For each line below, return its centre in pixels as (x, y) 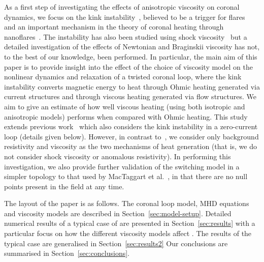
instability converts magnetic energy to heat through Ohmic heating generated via (132, 86)
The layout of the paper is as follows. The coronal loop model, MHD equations (127, 203)
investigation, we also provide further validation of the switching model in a (122, 166)
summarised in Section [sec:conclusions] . (67, 253)
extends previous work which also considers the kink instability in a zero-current (131, 126)
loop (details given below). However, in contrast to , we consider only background (131, 136)
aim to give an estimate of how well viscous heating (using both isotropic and (125, 106)
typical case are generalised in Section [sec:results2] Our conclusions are (116, 243)
